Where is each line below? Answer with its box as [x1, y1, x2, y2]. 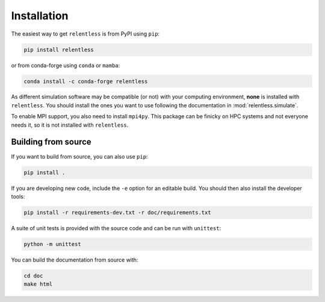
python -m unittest [23, 241, 81, 247]
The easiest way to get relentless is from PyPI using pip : [11, 30, 159, 37]
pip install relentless [23, 46, 94, 53]
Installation [11, 9, 69, 22]
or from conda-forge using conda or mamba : [11, 61, 120, 69]
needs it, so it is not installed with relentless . [11, 121, 129, 128]
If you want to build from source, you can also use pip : [11, 153, 148, 160]
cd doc [23, 272, 43, 279]
